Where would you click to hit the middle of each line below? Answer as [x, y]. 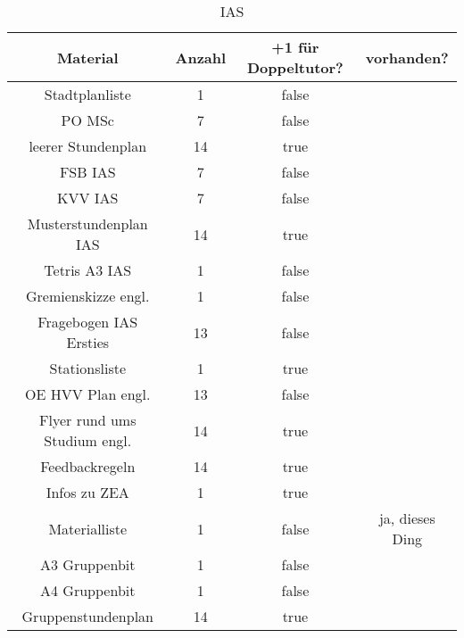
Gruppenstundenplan [87, 616]
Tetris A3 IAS [88, 270]
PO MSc [87, 120]
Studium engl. [88, 440]
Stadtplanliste [87, 94]
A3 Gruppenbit [88, 564]
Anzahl [201, 57]
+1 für [295, 47]
